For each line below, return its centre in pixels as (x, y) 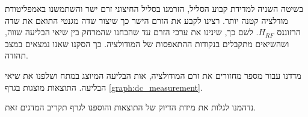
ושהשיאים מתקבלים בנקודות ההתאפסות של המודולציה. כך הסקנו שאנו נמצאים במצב (147, 43)
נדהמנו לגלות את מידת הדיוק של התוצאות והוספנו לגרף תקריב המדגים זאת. (131, 107)
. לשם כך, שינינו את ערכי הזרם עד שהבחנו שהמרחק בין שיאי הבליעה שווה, (132, 32)
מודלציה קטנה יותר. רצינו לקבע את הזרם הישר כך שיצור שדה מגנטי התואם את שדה (146, 20)
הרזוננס (289, 32)
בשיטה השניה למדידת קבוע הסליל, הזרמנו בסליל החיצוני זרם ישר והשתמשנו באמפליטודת (154, 8)
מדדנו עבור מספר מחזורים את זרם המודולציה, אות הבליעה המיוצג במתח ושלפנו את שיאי (153, 75)
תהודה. (17, 55)
